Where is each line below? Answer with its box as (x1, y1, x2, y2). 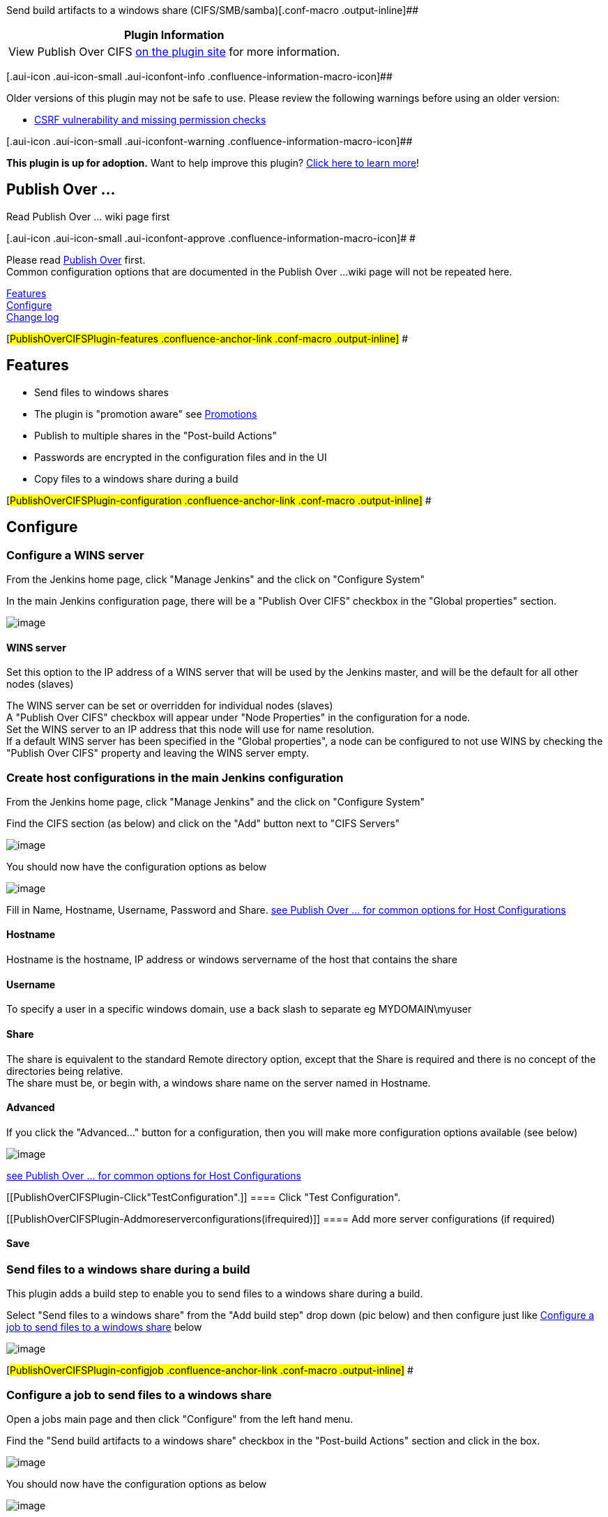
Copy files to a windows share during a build (34, 472, 238, 485)
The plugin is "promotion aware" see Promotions (34, 407, 257, 420)
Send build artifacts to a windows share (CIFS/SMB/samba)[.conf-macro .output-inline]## (6, 4, 419, 16)
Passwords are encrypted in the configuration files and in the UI (34, 451, 327, 463)
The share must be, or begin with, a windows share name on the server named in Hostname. (6, 1076, 431, 1089)
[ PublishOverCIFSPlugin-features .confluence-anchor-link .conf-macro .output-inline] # (6, 332, 409, 345)
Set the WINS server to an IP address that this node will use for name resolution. (6, 723, 374, 736)
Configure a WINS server (6, 548, 144, 562)
